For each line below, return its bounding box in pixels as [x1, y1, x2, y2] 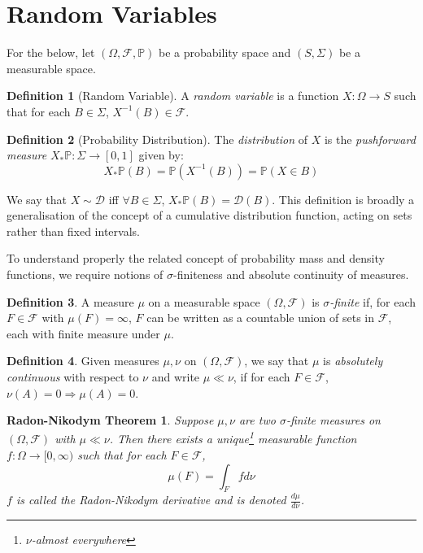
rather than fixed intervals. [7, 222, 140, 239]
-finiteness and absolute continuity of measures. [173, 266, 409, 283]
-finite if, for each [329, 293, 416, 310]
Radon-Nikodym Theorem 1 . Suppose [7, 411, 214, 429]
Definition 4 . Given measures [7, 352, 159, 369]
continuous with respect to [7, 368, 139, 385]
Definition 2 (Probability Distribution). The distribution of [7, 130, 308, 147]
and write [151, 368, 200, 385]
